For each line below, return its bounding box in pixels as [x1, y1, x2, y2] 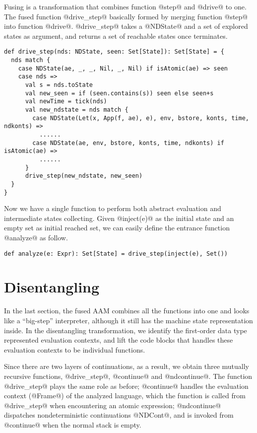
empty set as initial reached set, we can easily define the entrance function [4, 222, 230, 233]
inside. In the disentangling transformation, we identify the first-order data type [4, 325, 247, 335]
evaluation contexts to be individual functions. [4, 344, 145, 355]
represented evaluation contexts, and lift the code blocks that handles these [4, 335, 233, 345]
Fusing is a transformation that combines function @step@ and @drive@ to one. [4, 1, 247, 11]
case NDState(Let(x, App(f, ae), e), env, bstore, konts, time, [32, 114, 249, 122]
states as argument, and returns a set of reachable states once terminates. [4, 30, 228, 41]
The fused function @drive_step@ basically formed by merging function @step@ [4, 11, 248, 21]
